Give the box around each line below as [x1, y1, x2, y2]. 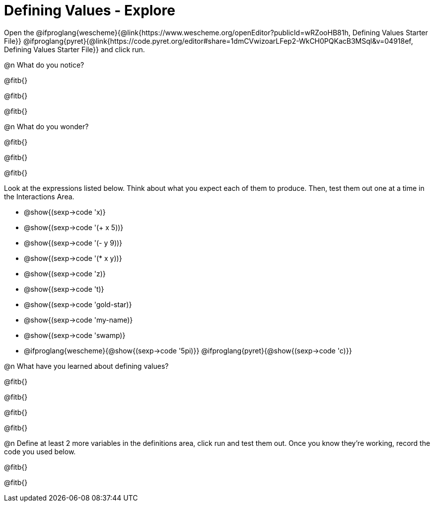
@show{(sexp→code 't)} [24, 284, 104, 293]
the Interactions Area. [4, 192, 74, 201]
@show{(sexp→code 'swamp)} [24, 331, 126, 339]
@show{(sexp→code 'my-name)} [24, 315, 133, 324]
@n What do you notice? [4, 60, 84, 69]
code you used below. [4, 447, 76, 456]
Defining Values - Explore [4, 2, 175, 19]
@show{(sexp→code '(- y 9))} [24, 238, 123, 247]
